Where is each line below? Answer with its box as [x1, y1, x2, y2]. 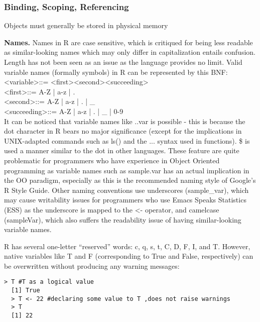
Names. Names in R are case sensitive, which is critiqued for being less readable [4, 37, 253, 47]
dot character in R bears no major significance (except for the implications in [4, 126, 242, 136]
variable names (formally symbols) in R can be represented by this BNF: [4, 66, 228, 77]
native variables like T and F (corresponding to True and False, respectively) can [4, 251, 253, 261]
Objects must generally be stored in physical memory [4, 20, 168, 31]
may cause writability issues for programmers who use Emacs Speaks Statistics [4, 194, 246, 205]
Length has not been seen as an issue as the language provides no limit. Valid [4, 57, 242, 67]
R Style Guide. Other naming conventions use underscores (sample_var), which [4, 184, 249, 195]
